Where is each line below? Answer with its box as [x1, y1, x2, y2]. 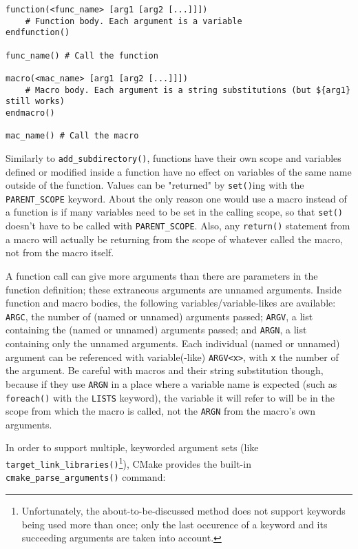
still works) [6, 96, 65, 107]
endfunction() [6, 28, 70, 38]
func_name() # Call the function [6, 50, 158, 61]
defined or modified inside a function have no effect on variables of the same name [6, 164, 352, 178]
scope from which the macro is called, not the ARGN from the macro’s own [6, 404, 316, 418]
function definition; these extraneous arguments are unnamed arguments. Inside [6, 282, 341, 296]
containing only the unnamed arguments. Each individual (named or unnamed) [6, 336, 340, 351]
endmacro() [6, 107, 55, 118]
